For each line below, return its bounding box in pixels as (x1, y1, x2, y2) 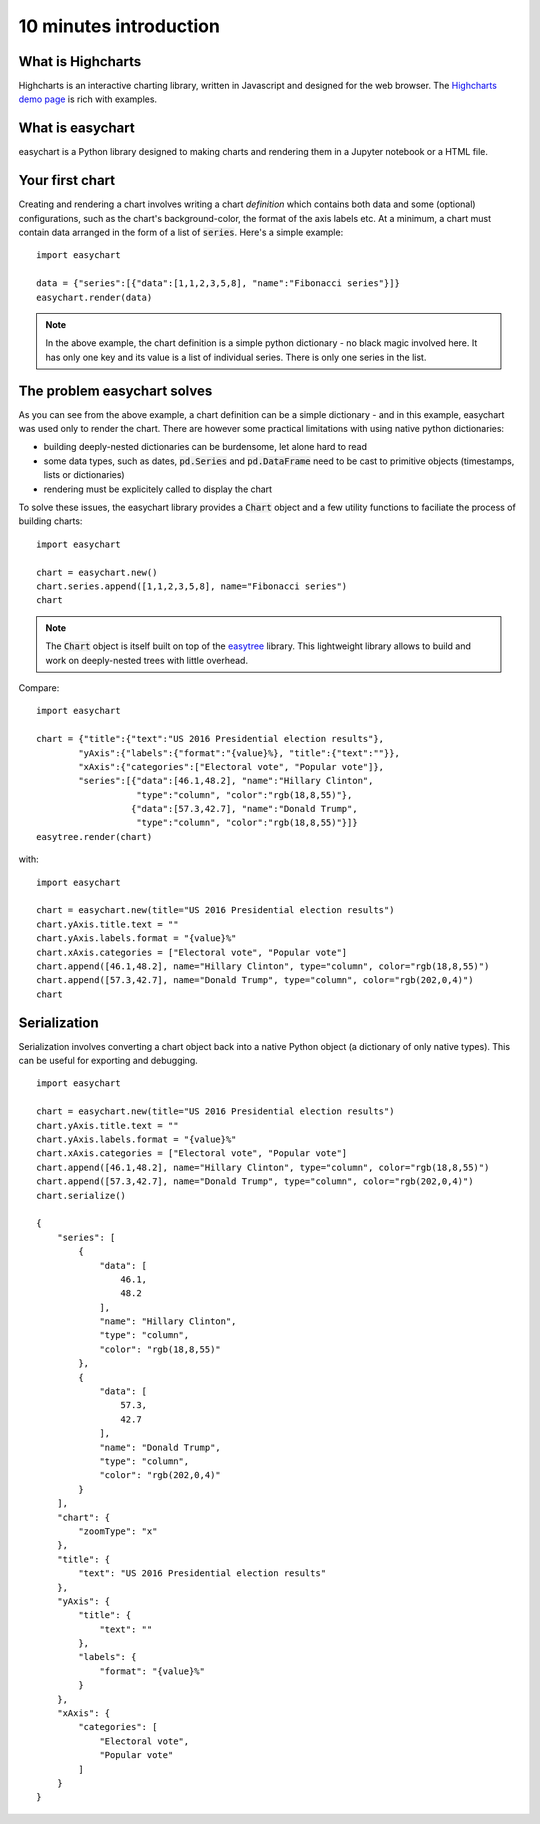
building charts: (18, 515, 83, 527)
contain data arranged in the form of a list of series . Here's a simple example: (18, 226, 344, 239)
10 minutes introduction (18, 15, 220, 37)
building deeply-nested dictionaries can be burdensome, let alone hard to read (43, 441, 368, 453)
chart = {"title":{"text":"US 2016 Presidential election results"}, (36, 733, 385, 745)
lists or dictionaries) (43, 469, 125, 481)
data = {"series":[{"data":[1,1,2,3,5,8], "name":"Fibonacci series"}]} (36, 278, 400, 289)
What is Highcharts (18, 53, 142, 70)
